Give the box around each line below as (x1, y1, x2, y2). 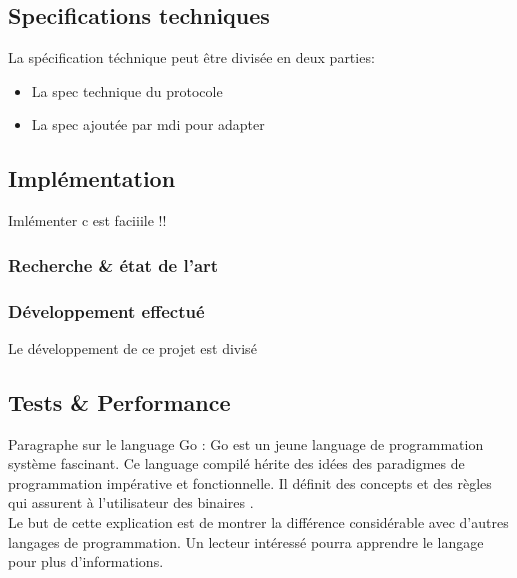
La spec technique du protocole (31, 80, 223, 101)
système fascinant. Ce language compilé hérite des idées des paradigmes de (8, 453, 465, 474)
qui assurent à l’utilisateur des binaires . (8, 492, 254, 513)
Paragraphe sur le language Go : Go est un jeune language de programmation (8, 433, 484, 454)
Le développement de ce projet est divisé (8, 337, 257, 358)
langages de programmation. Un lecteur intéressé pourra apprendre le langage (8, 531, 484, 552)
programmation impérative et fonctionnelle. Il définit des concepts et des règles (8, 472, 492, 493)
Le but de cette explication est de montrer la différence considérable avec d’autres (8, 512, 509, 533)
